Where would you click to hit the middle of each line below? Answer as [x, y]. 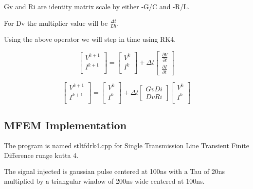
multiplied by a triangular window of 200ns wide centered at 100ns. [104, 180]
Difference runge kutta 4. [41, 155]
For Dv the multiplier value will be [56, 23]
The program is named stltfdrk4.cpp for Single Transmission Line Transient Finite [126, 146]
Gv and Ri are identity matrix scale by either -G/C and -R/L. [97, 6]
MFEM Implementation [65, 125]
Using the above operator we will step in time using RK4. [90, 39]
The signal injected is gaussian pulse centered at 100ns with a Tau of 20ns [114, 171]
